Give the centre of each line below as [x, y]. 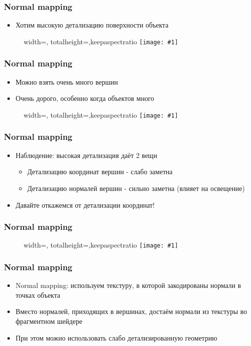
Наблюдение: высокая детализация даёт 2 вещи [86, 155]
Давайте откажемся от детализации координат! [85, 204]
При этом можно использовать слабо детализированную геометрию [116, 337]
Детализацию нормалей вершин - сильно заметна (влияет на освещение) [136, 188]
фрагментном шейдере [49, 321]
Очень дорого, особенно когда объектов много [85, 98]
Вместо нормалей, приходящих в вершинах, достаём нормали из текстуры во [131, 311]
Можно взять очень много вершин [67, 81]
